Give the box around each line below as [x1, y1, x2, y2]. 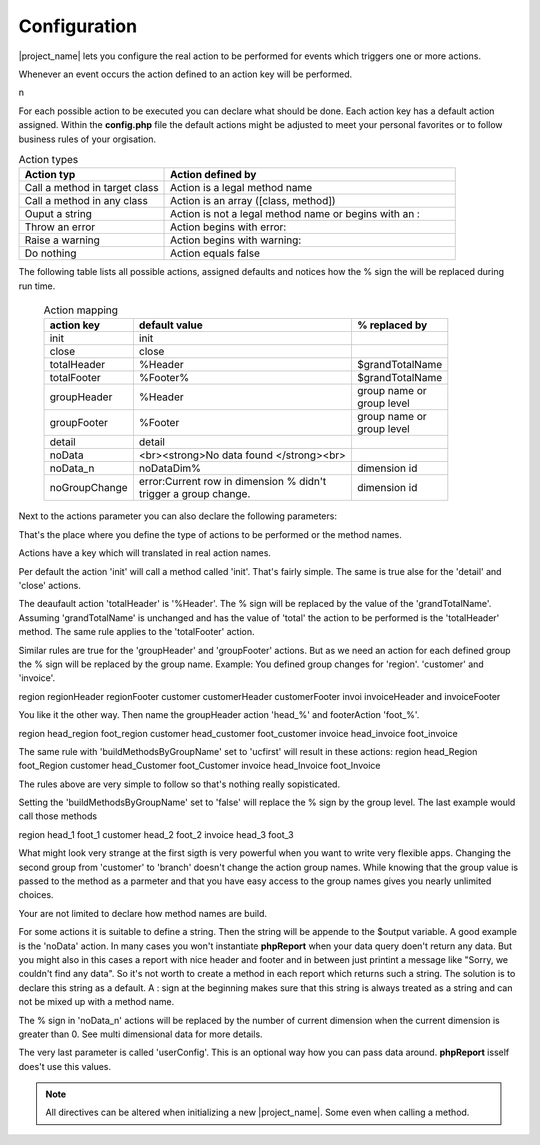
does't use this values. [18, 1060, 112, 1072]
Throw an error [24, 220, 96, 234]
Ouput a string [24, 207, 92, 221]
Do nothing [24, 246, 77, 260]
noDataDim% [138, 461, 202, 475]
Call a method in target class [24, 181, 159, 195]
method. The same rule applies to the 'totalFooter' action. [18, 626, 255, 638]
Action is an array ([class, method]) [170, 194, 336, 208]
